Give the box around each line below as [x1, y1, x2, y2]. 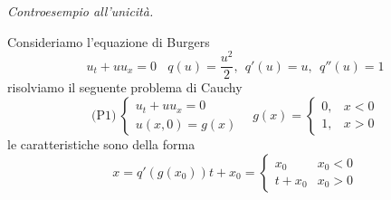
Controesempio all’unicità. [7, 2, 154, 20]
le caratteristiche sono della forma [7, 134, 195, 153]
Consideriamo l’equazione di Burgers [7, 32, 210, 51]
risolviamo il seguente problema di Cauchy [7, 78, 243, 97]
